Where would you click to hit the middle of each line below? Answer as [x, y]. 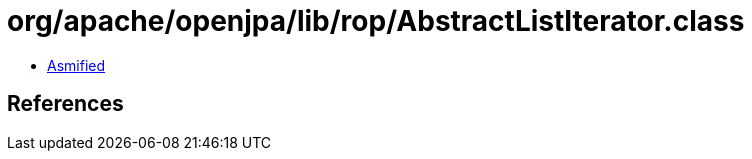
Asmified [76, 65]
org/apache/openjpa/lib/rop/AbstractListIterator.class [376, 21]
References [65, 104]
